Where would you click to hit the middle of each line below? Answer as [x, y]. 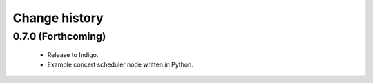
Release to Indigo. [73, 55]
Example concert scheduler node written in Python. [120, 64]
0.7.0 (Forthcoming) [59, 36]
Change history [58, 18]
